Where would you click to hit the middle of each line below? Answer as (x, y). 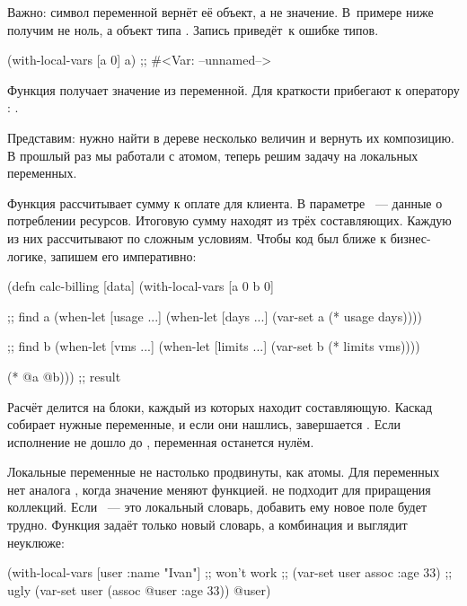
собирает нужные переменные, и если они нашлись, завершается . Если (204, 424)
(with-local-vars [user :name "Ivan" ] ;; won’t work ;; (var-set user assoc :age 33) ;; (230, 572)
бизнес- (410, 237)
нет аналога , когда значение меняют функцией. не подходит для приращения (219, 489)
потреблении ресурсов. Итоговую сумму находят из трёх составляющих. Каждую (229, 220)
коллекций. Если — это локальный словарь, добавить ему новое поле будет (217, 507)
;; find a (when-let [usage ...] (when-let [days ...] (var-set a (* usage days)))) (215, 316)
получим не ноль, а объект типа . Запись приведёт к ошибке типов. (193, 29)
